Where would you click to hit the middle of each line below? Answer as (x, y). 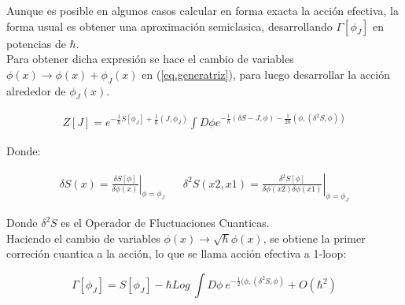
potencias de (36, 43)
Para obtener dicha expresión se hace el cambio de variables (150, 59)
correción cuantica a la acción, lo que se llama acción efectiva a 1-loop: (177, 253)
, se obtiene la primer (314, 238)
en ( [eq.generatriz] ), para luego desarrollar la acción (266, 74)
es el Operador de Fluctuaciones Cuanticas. (165, 223)
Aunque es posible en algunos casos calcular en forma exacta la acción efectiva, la (202, 10)
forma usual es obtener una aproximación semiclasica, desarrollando (169, 26)
